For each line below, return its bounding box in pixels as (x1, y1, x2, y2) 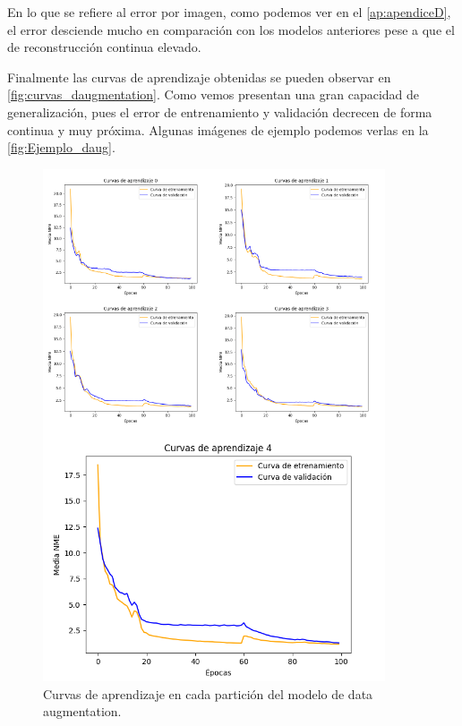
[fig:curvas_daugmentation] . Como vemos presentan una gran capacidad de (7, 85, 420, 104)
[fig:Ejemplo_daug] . (7, 138, 115, 157)
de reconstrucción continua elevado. (7, 38, 201, 56)
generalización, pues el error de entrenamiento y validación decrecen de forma (7, 102, 432, 121)
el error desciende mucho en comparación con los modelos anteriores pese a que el (7, 20, 455, 38)
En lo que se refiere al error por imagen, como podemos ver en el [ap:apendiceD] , (7, 3, 451, 21)
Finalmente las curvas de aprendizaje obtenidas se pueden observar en (7, 67, 391, 86)
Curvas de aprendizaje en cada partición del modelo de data (43, 684, 373, 703)
